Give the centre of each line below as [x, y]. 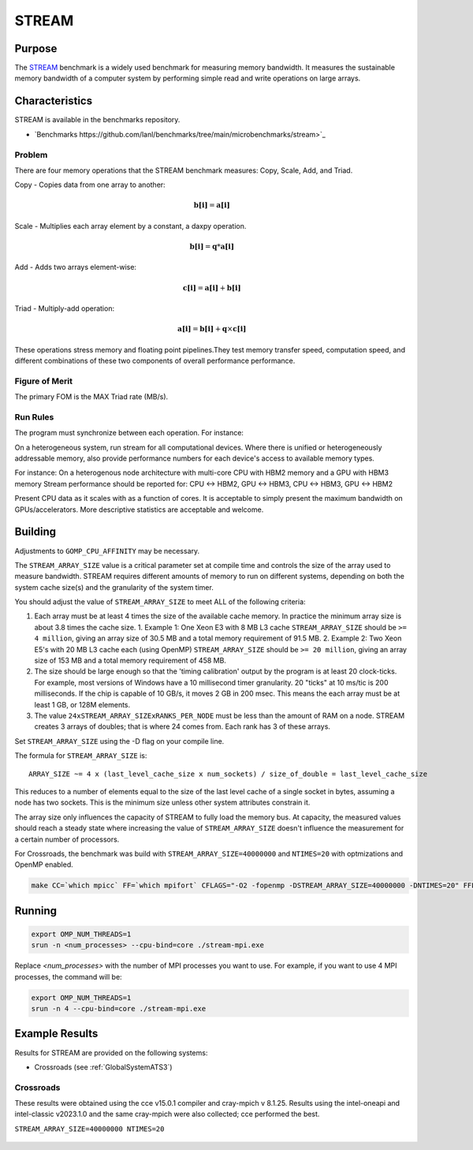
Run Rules [34, 416]
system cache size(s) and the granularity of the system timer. [114, 587]
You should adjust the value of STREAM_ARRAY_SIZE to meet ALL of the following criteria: [160, 602]
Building [35, 532]
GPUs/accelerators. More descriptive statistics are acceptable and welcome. [139, 510]
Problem [31, 155]
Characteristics [54, 101]
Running [36, 911]
